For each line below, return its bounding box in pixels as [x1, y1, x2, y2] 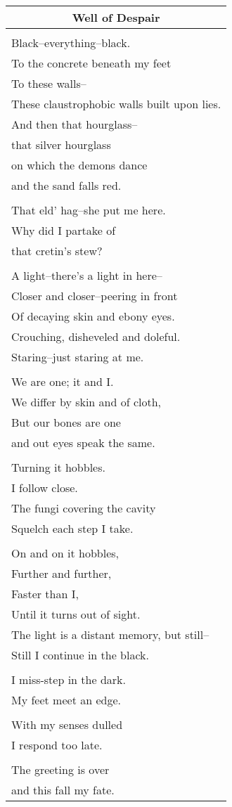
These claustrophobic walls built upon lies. [11, 96, 221, 112]
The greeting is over [11, 761, 110, 777]
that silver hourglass [11, 136, 111, 153]
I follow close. [11, 479, 78, 496]
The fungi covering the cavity [11, 500, 156, 516]
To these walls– [11, 75, 86, 91]
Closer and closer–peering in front [11, 288, 178, 304]
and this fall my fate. [11, 782, 115, 798]
